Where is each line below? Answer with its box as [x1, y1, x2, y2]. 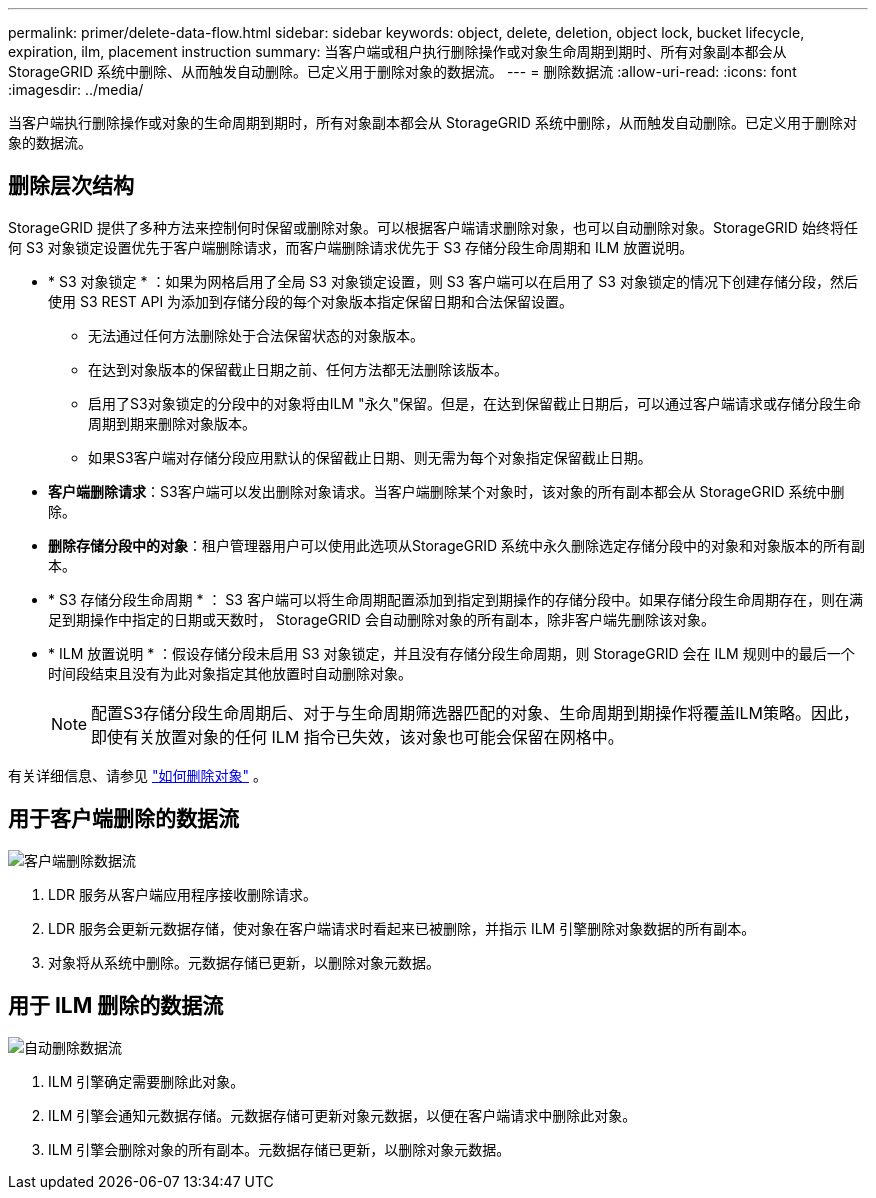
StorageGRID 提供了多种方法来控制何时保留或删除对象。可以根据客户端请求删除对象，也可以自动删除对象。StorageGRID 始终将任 [8, 218, 858, 236]
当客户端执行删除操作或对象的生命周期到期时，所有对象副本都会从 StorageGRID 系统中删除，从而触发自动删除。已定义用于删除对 [8, 114, 857, 131]
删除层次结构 [8, 173, 134, 199]
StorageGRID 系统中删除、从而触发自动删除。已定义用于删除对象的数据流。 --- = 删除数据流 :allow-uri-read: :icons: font [8, 63, 797, 80]
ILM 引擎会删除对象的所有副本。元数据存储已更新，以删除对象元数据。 [48, 1140, 511, 1158]
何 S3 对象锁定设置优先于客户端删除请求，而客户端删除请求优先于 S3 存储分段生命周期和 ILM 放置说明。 [8, 238, 694, 256]
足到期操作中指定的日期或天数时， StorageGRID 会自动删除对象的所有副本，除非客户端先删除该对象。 [48, 610, 715, 628]
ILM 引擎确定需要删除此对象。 [48, 1072, 245, 1090]
